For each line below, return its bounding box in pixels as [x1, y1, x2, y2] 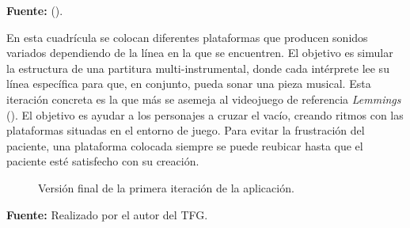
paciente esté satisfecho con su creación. [6, 153, 199, 169]
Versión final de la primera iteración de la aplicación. [38, 179, 294, 196]
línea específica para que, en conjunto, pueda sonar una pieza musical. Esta [6, 75, 371, 92]
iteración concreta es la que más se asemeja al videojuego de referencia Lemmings [6, 90, 401, 107]
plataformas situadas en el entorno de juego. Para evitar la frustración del [6, 122, 365, 139]
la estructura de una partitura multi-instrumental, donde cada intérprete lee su [6, 59, 389, 76]
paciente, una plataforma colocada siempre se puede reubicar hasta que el [6, 137, 363, 154]
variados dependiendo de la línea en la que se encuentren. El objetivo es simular [6, 44, 393, 61]
